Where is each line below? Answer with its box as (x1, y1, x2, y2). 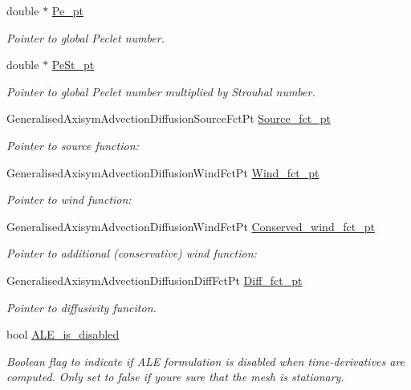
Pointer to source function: (6, 136, 139, 153)
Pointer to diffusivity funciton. (6, 299, 157, 315)
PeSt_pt (51, 56, 95, 73)
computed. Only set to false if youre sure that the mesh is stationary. (6, 368, 344, 385)
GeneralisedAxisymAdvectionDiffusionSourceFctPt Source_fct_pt (6, 110, 331, 127)
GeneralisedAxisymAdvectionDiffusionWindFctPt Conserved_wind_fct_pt (6, 217, 375, 234)
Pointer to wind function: (6, 191, 132, 208)
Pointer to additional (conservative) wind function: (6, 245, 257, 262)
